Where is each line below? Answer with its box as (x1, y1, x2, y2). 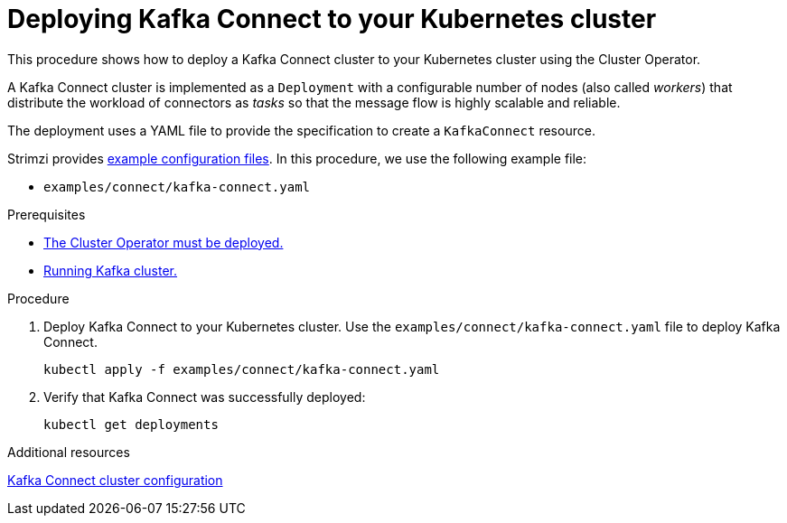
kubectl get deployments (43, 416, 219, 432)
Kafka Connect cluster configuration (7, 472, 223, 488)
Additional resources (7, 444, 130, 460)
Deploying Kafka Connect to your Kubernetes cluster (7, 4, 657, 34)
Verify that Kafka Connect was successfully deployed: (43, 388, 366, 405)
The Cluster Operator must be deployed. (43, 234, 284, 250)
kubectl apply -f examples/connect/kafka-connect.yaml (43, 361, 440, 377)
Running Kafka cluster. (43, 262, 178, 278)
